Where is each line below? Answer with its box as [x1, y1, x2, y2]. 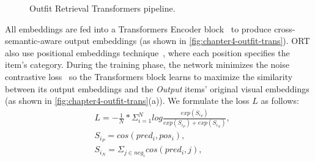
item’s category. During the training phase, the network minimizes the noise [5, 58, 289, 71]
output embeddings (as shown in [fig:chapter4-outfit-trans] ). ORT [64, 34, 310, 47]
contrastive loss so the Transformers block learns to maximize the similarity [5, 70, 293, 83]
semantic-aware [5, 34, 62, 47]
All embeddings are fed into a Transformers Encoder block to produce [5, 22, 272, 35]
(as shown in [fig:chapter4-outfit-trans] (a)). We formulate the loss [5, 94, 250, 107]
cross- [274, 22, 295, 35]
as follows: [261, 94, 299, 107]
